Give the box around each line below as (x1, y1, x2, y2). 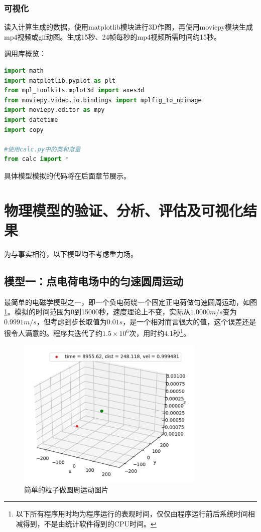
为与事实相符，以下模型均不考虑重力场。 (4, 248, 138, 259)
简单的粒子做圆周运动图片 (24, 484, 108, 494)
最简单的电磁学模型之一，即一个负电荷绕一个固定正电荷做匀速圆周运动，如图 (4, 296, 257, 307)
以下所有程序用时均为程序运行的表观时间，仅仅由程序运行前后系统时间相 (16, 508, 255, 519)
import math (4, 67, 44, 74)
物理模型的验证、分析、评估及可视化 (4, 200, 243, 220)
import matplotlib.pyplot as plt (4, 77, 115, 84)
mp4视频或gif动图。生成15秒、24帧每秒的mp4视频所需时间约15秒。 (4, 31, 221, 42)
